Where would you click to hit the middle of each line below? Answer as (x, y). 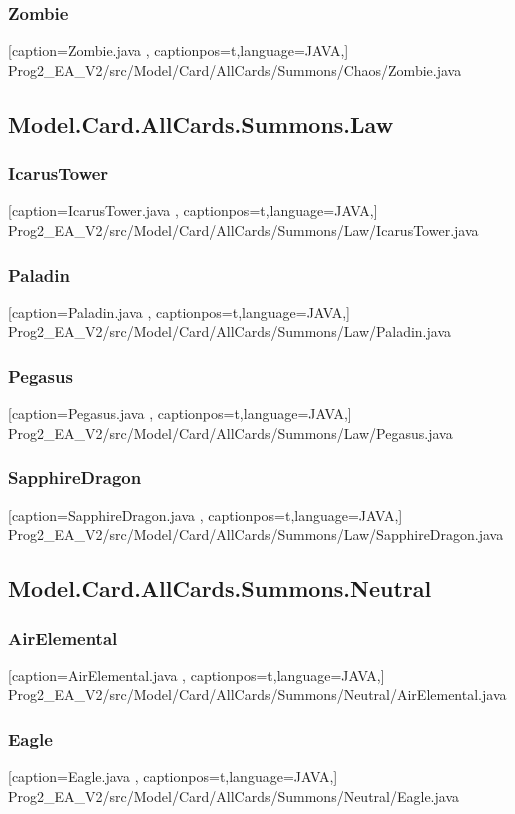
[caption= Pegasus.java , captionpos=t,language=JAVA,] (180, 413)
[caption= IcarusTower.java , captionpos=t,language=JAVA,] (193, 210)
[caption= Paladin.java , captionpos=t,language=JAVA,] (179, 311)
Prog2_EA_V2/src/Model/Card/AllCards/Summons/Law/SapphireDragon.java (256, 534)
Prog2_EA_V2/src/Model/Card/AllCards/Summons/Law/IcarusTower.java (243, 230)
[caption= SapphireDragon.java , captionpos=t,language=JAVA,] (205, 514)
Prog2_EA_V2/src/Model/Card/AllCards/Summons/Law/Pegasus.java (230, 432)
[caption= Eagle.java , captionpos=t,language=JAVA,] (173, 776)
